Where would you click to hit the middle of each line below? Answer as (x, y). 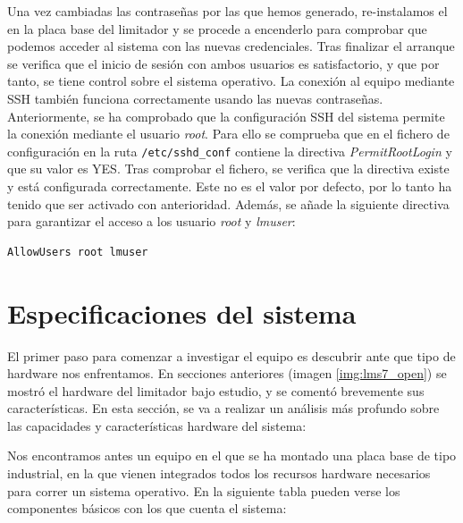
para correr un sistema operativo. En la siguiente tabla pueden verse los (204, 490)
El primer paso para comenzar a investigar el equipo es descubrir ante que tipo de (231, 355)
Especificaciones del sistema (182, 312)
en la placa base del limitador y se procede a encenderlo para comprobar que (217, 28)
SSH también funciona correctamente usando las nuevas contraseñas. (195, 98)
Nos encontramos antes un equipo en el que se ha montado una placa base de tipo (232, 456)
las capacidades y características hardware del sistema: (157, 425)
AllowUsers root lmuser (78, 252)
